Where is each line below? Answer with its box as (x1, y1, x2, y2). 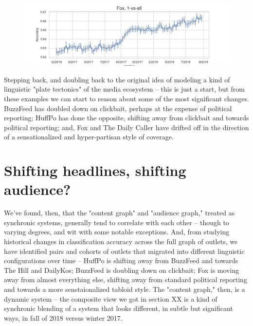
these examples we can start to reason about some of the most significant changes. (4, 93, 249, 103)
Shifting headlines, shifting (4, 160, 186, 180)
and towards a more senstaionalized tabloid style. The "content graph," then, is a (4, 284, 245, 294)
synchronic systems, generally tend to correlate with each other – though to (4, 217, 229, 227)
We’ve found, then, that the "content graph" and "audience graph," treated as (4, 208, 235, 218)
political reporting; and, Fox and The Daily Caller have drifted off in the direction (4, 122, 249, 132)
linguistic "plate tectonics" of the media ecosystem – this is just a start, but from (4, 84, 245, 94)
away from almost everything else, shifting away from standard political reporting (4, 274, 247, 285)
